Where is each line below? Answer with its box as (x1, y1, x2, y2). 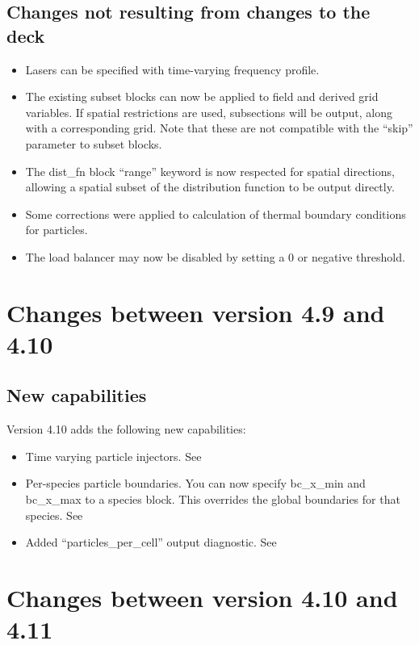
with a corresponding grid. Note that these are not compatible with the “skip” (25, 119, 413, 136)
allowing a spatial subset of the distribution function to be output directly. (25, 178, 395, 195)
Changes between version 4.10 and (6, 581, 398, 614)
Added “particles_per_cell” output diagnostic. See (25, 534, 277, 551)
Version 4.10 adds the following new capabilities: (6, 421, 246, 438)
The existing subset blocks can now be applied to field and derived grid (25, 88, 379, 105)
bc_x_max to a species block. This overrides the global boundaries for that (25, 491, 400, 508)
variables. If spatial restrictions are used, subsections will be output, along (25, 103, 393, 120)
